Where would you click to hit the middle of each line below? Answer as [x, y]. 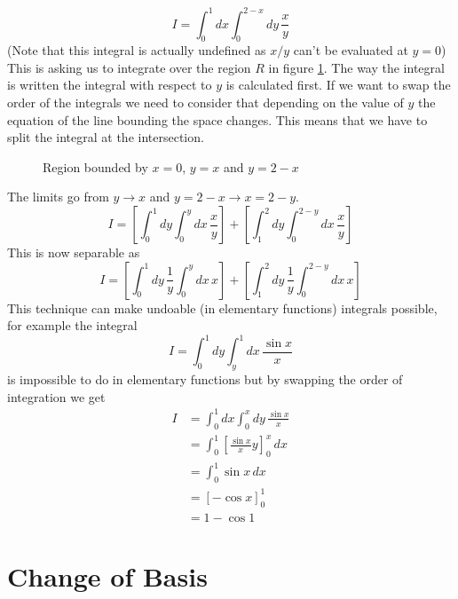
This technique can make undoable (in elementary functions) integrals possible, [222, 307]
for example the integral [72, 325]
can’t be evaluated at [351, 50]
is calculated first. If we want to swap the [338, 85]
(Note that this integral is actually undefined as [137, 50]
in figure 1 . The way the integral [356, 67]
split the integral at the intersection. [106, 137]
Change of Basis [107, 575]
